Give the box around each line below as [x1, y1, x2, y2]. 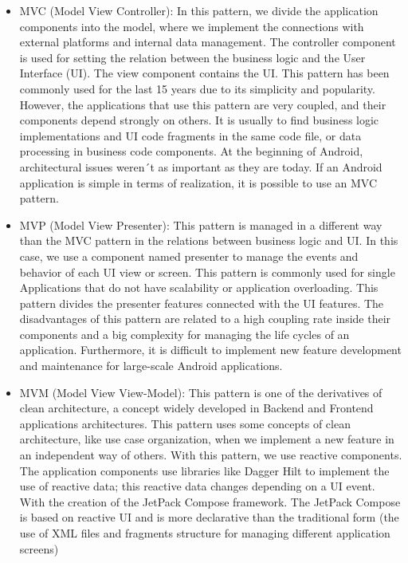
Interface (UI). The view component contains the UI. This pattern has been [19, 65, 390, 81]
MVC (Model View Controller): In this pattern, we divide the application [19, 2, 379, 18]
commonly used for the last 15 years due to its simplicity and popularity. [19, 80, 375, 96]
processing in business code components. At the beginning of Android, [19, 143, 363, 159]
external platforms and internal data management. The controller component [19, 33, 396, 50]
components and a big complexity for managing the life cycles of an [19, 325, 350, 342]
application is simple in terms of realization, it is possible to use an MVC [19, 174, 378, 191]
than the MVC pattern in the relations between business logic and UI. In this [19, 232, 398, 249]
